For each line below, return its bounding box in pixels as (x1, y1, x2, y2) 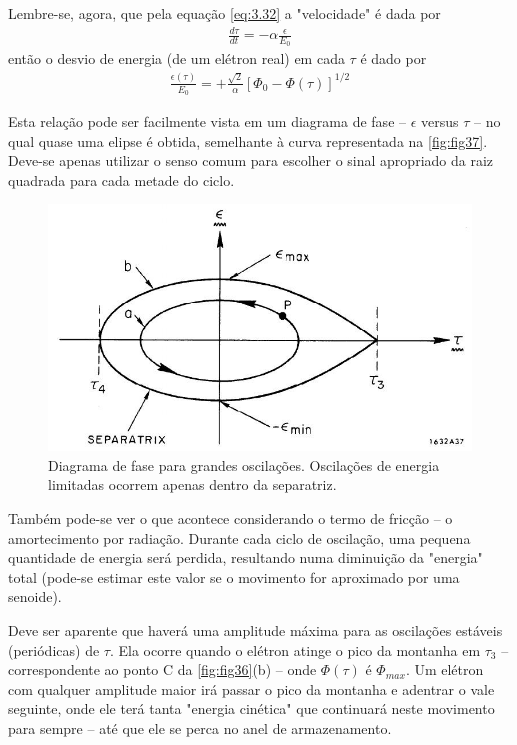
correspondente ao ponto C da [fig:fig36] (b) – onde (8, 659, 317, 680)
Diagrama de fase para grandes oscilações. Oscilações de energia (48, 454, 440, 475)
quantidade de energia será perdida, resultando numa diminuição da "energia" (8, 547, 483, 568)
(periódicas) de (8, 639, 100, 660)
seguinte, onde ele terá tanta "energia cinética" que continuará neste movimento (8, 698, 495, 719)
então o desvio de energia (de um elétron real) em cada (8, 48, 345, 69)
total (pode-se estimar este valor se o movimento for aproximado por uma (8, 566, 460, 587)
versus (421, 110, 459, 131)
